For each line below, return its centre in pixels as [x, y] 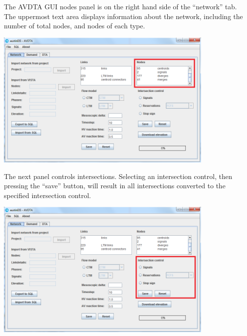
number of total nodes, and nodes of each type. [75, 26]
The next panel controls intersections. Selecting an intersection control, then [118, 176]
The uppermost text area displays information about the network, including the [123, 16]
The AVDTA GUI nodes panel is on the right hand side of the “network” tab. [121, 6]
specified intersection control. [47, 195]
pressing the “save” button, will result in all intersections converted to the [115, 186]
